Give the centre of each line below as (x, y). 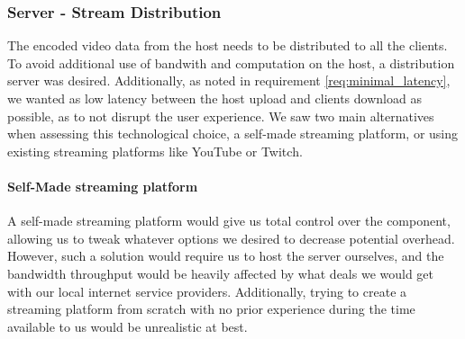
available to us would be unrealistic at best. (128, 326)
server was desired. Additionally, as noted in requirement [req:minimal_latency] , (229, 80)
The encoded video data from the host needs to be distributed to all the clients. (228, 45)
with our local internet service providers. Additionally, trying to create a (207, 291)
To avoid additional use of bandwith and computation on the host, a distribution (231, 62)
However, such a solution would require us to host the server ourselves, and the (226, 256)
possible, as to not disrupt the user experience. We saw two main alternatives (221, 116)
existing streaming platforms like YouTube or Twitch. (155, 151)
